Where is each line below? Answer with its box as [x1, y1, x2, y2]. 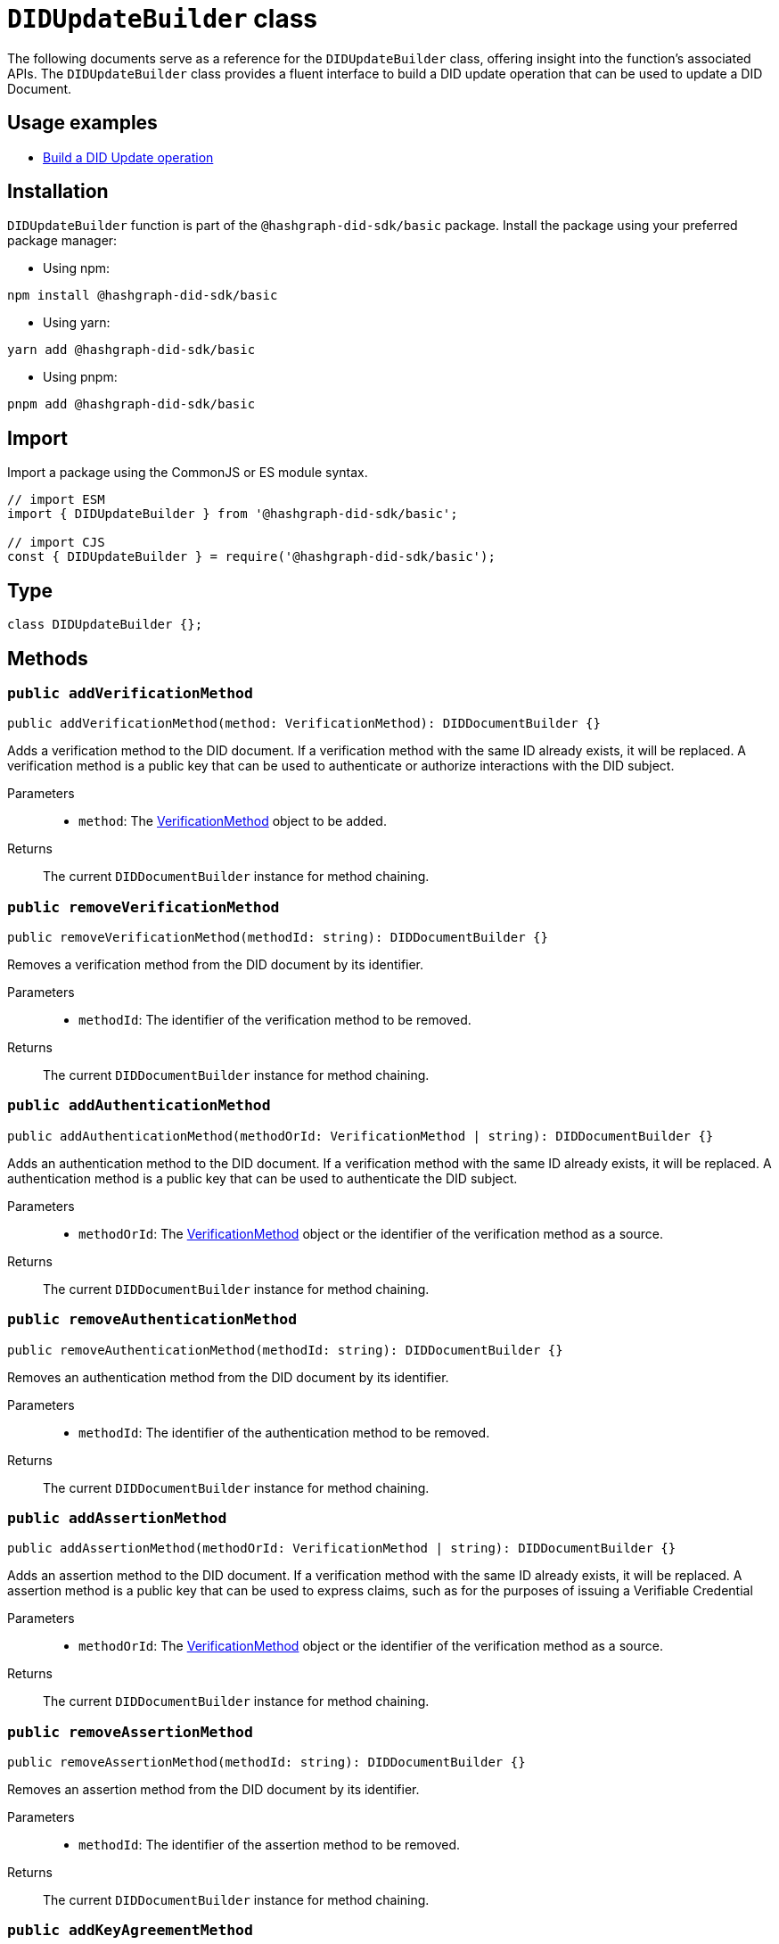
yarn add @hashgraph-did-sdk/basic [7, 342, 256, 358]
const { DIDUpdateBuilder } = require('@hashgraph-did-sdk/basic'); [7, 549, 496, 564]
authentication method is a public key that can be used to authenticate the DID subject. [7, 1170, 518, 1186]
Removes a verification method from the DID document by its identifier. [7, 957, 424, 973]
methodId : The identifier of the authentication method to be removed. [78, 1424, 490, 1440]
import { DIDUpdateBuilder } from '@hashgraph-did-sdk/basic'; [7, 507, 458, 522]
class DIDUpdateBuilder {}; [7, 617, 203, 632]
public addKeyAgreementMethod [7, 1922, 253, 1940]
